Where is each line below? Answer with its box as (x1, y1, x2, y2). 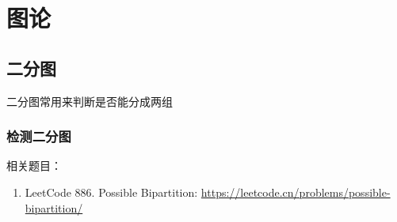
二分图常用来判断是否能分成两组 (6, 92, 173, 109)
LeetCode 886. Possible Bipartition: (25, 183, 198, 200)
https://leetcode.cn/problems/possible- (200, 183, 391, 200)
